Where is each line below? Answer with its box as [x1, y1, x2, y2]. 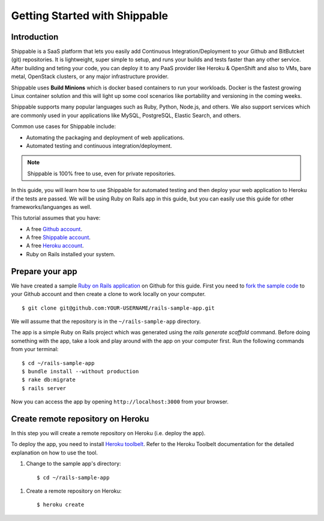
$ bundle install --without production [22, 368, 139, 375]
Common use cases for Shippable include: [11, 123, 116, 130]
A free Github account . [26, 225, 82, 232]
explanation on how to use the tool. [11, 449, 98, 456]
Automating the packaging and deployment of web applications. [26, 134, 185, 141]
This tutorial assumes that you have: [11, 214, 101, 221]
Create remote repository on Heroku [11, 414, 149, 424]
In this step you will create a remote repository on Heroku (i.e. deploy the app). [11, 429, 206, 436]
